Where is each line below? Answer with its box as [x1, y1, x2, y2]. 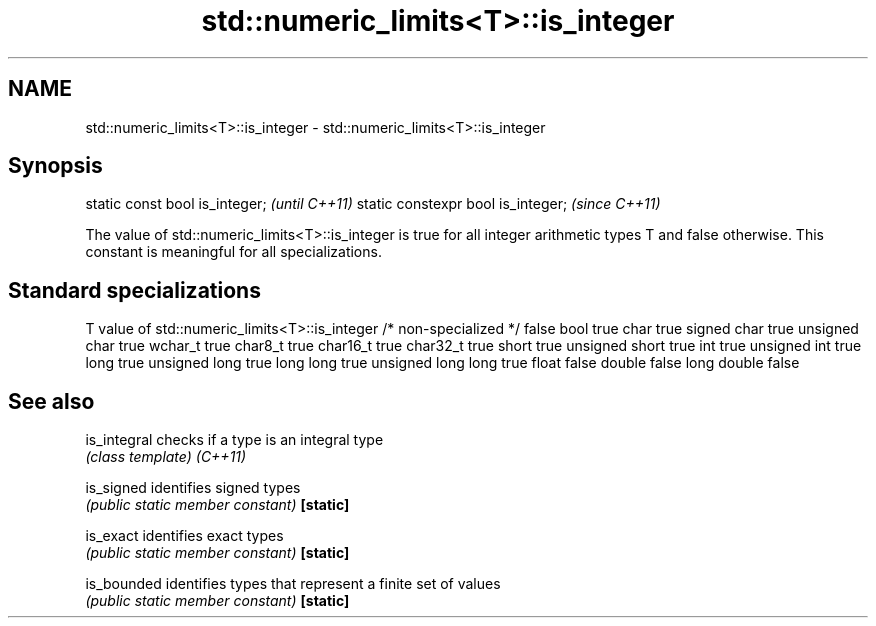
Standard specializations [8, 277, 261, 303]
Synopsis [8, 153, 103, 179]
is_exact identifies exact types [85, 527, 284, 545]
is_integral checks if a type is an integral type [85, 431, 384, 449]
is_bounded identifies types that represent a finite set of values [85, 575, 501, 593]
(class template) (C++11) [85, 448, 247, 466]
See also [8, 388, 95, 414]
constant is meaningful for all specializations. [85, 243, 382, 261]
